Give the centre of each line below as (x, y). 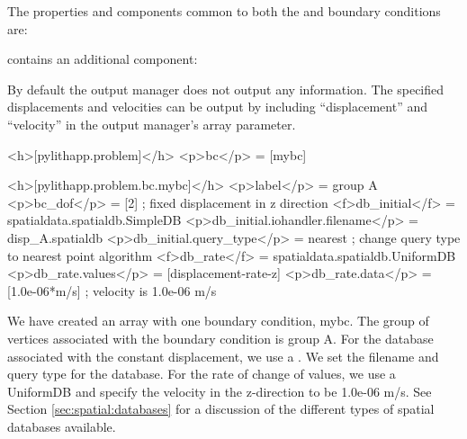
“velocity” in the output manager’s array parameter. (152, 124)
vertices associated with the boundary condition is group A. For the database (220, 338)
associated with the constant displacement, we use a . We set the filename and (223, 356)
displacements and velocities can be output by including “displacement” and (217, 107)
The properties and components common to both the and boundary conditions (224, 11)
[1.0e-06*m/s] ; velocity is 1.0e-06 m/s (112, 290)
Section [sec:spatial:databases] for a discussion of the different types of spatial (221, 409)
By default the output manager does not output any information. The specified (226, 89)
